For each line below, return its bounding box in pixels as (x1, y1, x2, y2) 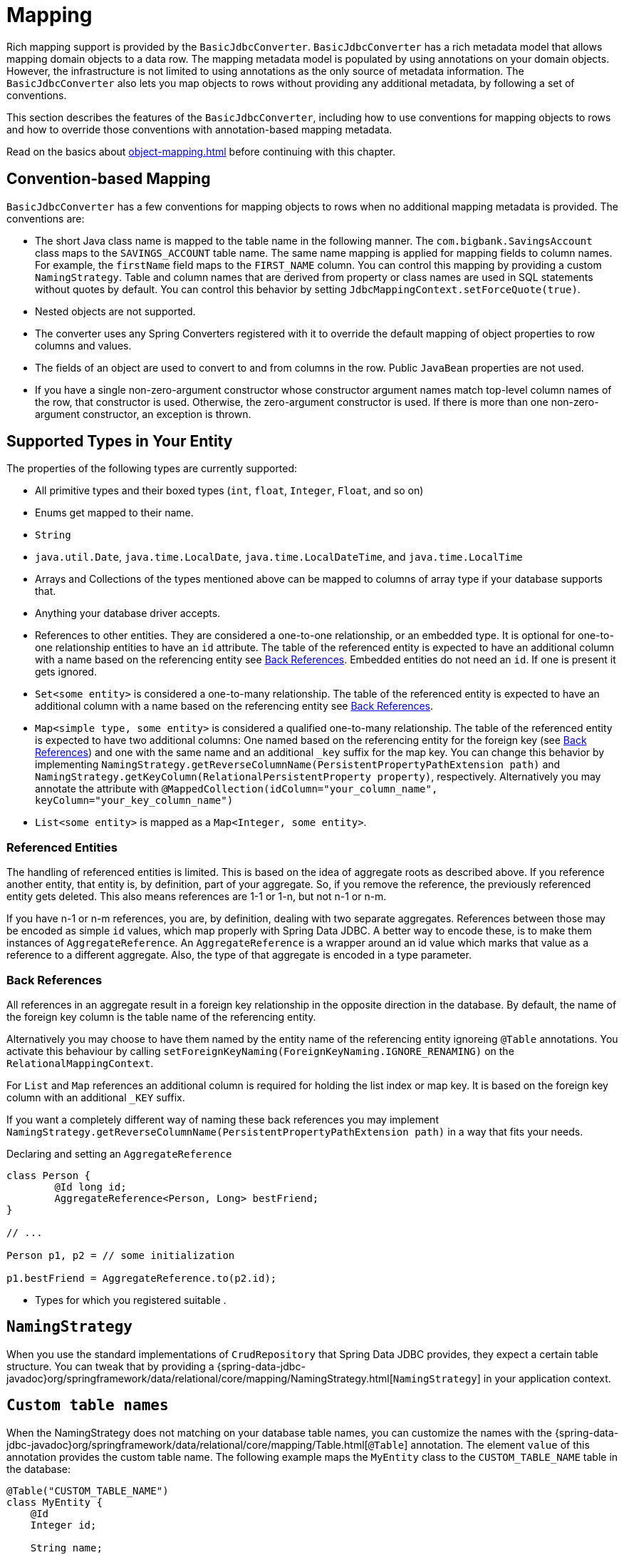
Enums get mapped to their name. (35, 506, 194, 519)
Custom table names (6, 1397, 169, 1414)
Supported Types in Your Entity (6, 432, 233, 451)
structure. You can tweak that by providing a (6, 1360, 214, 1372)
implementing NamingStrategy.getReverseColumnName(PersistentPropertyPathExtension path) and (35, 758, 561, 771)
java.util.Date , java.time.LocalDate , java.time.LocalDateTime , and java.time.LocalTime (35, 551, 523, 564)
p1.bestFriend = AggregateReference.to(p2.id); (6, 1272, 277, 1284)
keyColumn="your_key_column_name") (35, 795, 234, 807)
